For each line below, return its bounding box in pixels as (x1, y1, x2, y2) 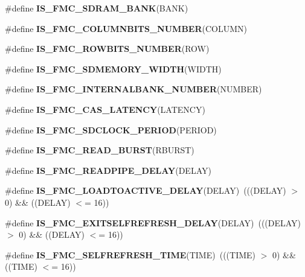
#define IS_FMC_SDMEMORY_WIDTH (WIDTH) (5, 62, 222, 75)
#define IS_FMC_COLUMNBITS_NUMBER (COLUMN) (5, 22, 247, 34)
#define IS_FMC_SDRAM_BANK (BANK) (5, 2, 188, 14)
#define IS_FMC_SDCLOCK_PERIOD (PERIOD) (5, 123, 217, 136)
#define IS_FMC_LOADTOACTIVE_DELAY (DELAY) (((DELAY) (5, 184, 286, 197)
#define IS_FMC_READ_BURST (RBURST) (5, 144, 194, 156)
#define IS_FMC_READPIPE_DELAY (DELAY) (5, 164, 211, 176)
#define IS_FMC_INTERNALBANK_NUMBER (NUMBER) (5, 83, 262, 95)
